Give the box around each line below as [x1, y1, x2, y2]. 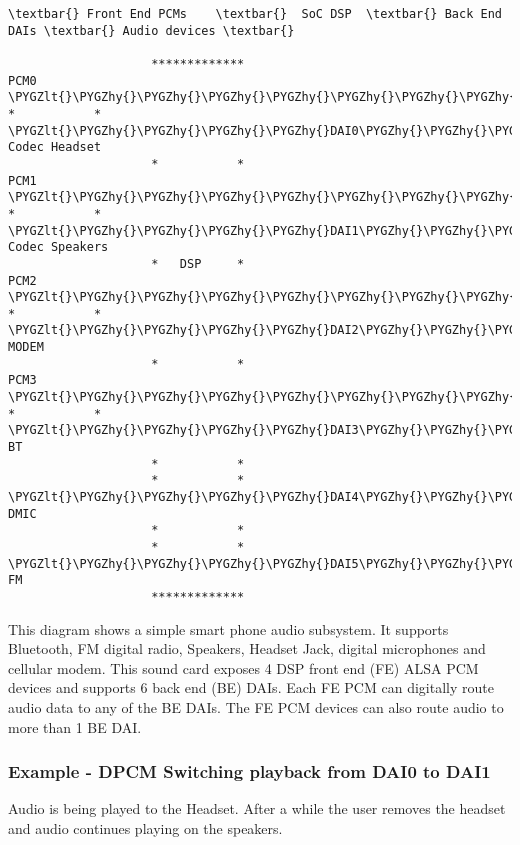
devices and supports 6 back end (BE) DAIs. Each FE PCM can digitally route [8, 677, 494, 698]
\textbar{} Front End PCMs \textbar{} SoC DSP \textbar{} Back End [8, 7, 502, 21]
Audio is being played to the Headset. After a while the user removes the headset [8, 798, 506, 819]
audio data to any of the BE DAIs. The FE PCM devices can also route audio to [8, 697, 504, 717]
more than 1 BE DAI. [8, 716, 142, 737]
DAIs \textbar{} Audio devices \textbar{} [8, 23, 295, 38]
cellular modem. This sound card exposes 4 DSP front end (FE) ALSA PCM [8, 657, 479, 678]
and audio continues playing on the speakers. [8, 818, 283, 838]
